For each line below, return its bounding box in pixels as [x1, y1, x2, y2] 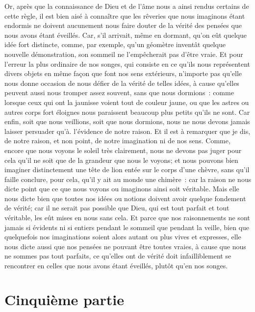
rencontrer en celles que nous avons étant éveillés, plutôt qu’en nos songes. [4, 260, 228, 271]
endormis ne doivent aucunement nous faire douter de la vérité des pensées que [4, 20, 242, 30]
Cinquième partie [4, 289, 124, 309]
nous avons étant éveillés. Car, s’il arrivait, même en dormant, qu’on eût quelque [4, 29, 247, 40]
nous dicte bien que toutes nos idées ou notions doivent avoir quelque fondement [4, 193, 246, 203]
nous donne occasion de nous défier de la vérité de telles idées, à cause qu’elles [4, 78, 239, 88]
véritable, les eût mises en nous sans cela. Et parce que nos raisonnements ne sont [4, 212, 250, 223]
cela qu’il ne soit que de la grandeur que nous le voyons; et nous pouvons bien [4, 155, 238, 165]
